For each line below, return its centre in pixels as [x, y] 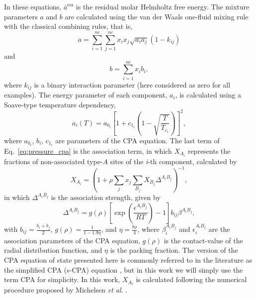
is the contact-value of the [203, 240]
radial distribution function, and [53, 250]
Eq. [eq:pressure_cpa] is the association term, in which [88, 150]
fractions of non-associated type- [53, 161]
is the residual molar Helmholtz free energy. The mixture [163, 6]
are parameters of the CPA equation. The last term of [137, 140]
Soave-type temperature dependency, [60, 104]
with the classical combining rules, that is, [68, 26]
